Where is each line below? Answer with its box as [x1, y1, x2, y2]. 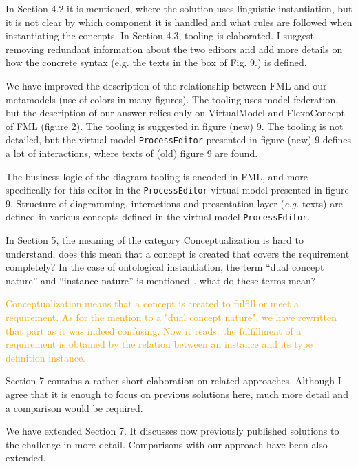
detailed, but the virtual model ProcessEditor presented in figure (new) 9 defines [6, 132, 352, 147]
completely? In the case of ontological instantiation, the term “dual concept [6, 260, 324, 274]
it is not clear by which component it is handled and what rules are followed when [6, 14, 352, 29]
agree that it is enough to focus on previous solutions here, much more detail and [6, 387, 348, 402]
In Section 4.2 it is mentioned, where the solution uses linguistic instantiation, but [6, 1, 352, 15]
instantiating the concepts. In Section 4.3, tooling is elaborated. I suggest [6, 28, 315, 43]
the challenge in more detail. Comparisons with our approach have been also [6, 437, 328, 451]
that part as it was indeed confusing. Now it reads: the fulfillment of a [6, 323, 302, 338]
